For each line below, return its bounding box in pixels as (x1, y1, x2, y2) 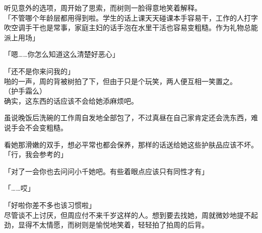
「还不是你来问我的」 (4, 65, 75, 76)
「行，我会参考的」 (4, 149, 68, 160)
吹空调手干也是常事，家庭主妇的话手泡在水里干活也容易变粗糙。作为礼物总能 (4, 22, 258, 33)
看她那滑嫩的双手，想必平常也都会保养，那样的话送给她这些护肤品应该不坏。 (4, 139, 258, 149)
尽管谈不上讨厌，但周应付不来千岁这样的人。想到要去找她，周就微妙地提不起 (4, 209, 258, 220)
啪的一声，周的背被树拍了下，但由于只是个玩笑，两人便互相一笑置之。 (4, 75, 237, 86)
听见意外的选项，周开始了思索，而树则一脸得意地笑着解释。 (4, 3, 202, 13)
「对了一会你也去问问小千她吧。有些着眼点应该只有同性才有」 (4, 166, 209, 176)
